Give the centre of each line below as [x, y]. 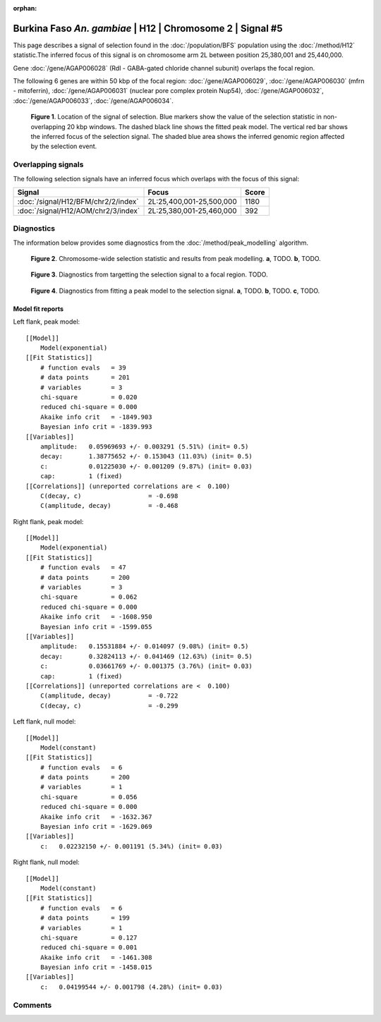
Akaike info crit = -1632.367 [96, 817]
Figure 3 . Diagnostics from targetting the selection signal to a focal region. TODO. [149, 274]
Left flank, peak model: [47, 322]
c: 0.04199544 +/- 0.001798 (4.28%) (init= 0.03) [131, 987]
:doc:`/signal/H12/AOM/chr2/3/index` [79, 210]
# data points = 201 [85, 378]
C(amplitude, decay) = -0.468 [109, 506]
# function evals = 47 [83, 567]
